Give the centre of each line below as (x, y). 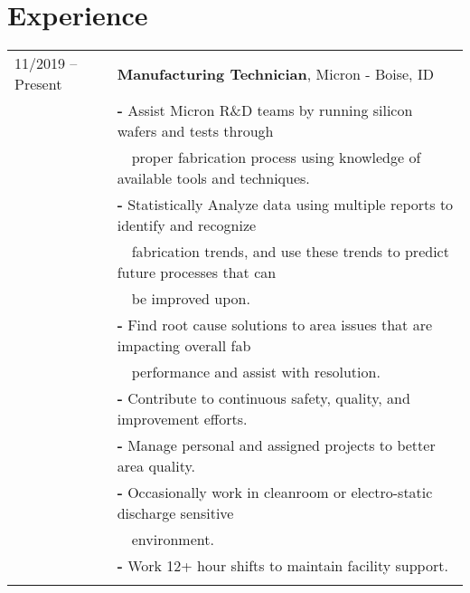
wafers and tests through (195, 131)
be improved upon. (191, 299)
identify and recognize (187, 225)
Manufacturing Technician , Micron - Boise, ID (275, 73)
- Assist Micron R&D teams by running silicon (265, 110)
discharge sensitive (175, 513)
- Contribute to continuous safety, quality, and (263, 398)
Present (38, 84)
